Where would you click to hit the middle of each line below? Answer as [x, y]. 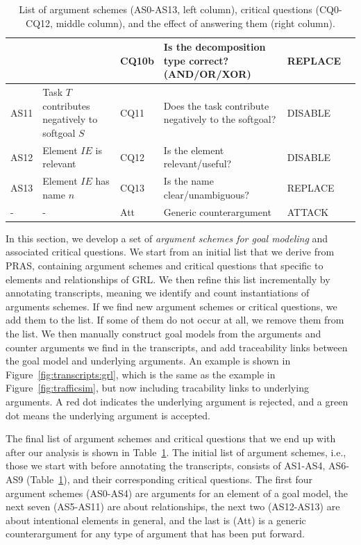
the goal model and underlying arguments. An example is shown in [148, 361]
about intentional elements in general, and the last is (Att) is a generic [156, 520]
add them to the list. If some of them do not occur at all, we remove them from [175, 320]
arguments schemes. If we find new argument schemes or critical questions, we [171, 306]
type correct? [196, 60]
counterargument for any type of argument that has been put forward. [155, 534]
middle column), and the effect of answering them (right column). [195, 23]
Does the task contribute [216, 105]
